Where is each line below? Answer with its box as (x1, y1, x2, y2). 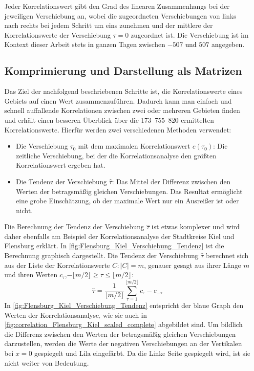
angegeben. (211, 39, 245, 49)
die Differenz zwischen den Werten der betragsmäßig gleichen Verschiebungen (4, 328, 236, 339)
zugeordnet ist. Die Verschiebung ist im (130, 29, 249, 40)
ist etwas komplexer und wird (151, 221, 240, 232)
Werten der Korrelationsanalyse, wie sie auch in (4, 309, 147, 320)
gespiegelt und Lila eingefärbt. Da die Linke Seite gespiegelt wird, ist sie (34, 348, 251, 358)
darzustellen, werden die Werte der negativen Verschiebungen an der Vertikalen (4, 338, 242, 349)
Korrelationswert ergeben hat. (16, 160, 106, 170)
